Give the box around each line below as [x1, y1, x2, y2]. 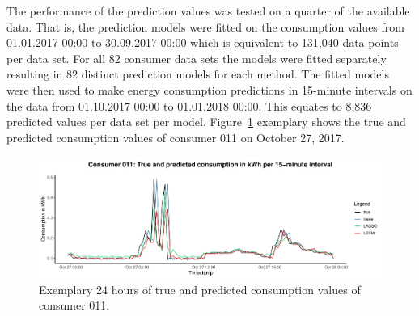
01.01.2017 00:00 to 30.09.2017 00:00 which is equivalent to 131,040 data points [6, 34, 399, 51]
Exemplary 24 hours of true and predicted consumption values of [39, 280, 361, 297]
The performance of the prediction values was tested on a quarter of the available [6, 2, 410, 19]
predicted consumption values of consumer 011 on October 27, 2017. [6, 129, 345, 145]
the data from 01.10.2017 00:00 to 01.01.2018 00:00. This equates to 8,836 [6, 97, 372, 114]
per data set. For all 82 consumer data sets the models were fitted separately [6, 49, 387, 66]
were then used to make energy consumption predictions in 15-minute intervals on [6, 81, 413, 98]
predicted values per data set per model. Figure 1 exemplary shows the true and [6, 113, 406, 130]
